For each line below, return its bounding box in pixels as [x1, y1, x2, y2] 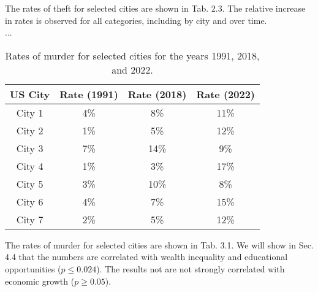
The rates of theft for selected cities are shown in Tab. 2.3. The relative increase [5, 2, 306, 14]
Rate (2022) [196, 86, 255, 101]
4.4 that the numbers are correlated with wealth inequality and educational [5, 250, 288, 263]
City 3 [16, 140, 44, 155]
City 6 [16, 194, 44, 209]
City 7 [16, 212, 44, 226]
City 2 [16, 123, 44, 137]
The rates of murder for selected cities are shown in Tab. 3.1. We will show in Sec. [5, 238, 314, 251]
